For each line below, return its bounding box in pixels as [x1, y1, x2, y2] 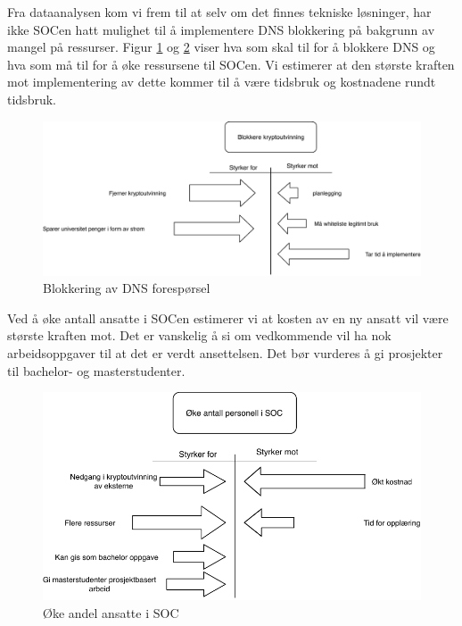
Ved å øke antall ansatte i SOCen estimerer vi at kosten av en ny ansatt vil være [7, 308, 449, 327]
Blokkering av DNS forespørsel [43, 279, 210, 297]
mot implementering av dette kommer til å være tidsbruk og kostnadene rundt [7, 72, 436, 91]
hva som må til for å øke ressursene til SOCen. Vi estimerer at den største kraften [7, 54, 455, 73]
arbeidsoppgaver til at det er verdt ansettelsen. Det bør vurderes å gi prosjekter [7, 344, 443, 363]
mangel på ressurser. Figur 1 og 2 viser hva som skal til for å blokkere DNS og [7, 38, 435, 56]
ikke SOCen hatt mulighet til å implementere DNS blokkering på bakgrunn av [7, 20, 435, 38]
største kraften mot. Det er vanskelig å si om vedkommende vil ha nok [7, 326, 392, 345]
